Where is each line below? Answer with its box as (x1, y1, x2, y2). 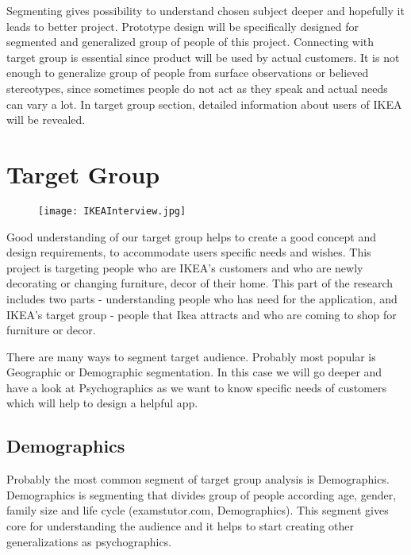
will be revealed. (6, 111, 86, 128)
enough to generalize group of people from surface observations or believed (6, 64, 369, 81)
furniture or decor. (6, 322, 96, 338)
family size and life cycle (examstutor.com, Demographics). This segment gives (6, 502, 389, 518)
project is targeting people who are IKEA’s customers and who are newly (6, 259, 363, 276)
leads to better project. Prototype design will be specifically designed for (6, 17, 359, 34)
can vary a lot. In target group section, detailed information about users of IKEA (6, 95, 402, 112)
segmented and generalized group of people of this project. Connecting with (6, 33, 375, 50)
